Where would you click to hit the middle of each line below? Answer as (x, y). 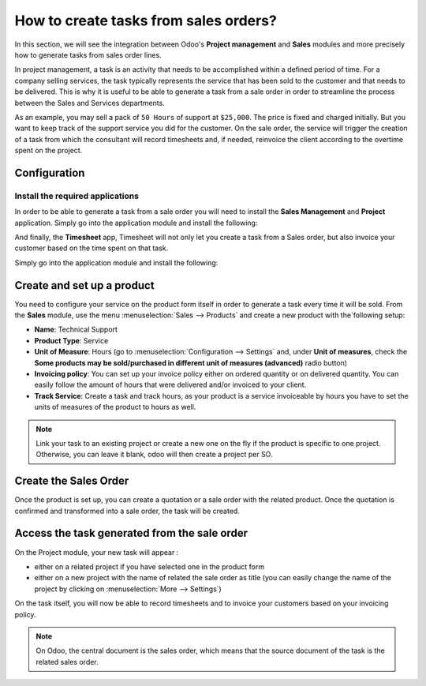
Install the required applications (77, 196)
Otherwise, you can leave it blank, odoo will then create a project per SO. (154, 455)
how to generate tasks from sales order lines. (88, 54)
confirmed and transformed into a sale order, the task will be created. (127, 511)
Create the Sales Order (72, 481)
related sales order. (67, 662)
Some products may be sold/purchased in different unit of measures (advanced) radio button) (191, 362)
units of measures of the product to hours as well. (115, 407)
